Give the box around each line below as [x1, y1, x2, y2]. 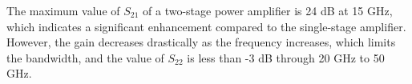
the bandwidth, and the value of [6, 49, 164, 66]
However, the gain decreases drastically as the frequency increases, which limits [6, 34, 396, 50]
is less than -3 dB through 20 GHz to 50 [187, 49, 385, 66]
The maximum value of [6, 2, 120, 18]
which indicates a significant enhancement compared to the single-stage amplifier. [6, 18, 406, 34]
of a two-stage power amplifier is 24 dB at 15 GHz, [143, 2, 393, 18]
